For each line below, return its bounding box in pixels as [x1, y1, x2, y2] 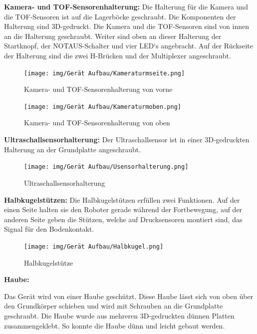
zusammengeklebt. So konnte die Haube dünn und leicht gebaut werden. [4, 320, 225, 331]
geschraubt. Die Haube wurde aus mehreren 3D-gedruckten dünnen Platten [4, 310, 235, 321]
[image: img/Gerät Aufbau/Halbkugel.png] [24, 243, 164, 250]
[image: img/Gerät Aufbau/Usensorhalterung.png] [24, 163, 189, 171]
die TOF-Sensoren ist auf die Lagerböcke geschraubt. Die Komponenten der [4, 11, 236, 21]
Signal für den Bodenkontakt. [4, 224, 94, 234]
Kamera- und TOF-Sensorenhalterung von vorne [24, 84, 173, 94]
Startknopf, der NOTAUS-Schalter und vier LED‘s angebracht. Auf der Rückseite [4, 40, 253, 51]
